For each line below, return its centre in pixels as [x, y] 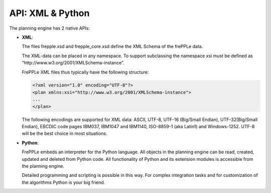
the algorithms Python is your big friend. [63, 182]
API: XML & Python [49, 13]
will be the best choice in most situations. [64, 134]
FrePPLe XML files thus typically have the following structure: [85, 72]
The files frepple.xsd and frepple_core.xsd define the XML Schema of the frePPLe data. [112, 46]
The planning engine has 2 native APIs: [50, 28]
